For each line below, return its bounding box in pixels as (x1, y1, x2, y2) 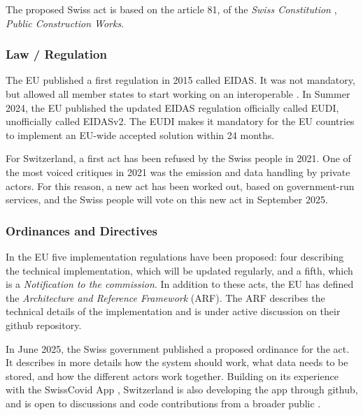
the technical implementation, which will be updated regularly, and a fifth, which (6, 263, 353, 277)
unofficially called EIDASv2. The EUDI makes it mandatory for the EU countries (6, 114, 355, 129)
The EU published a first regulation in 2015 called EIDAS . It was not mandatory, (6, 73, 355, 87)
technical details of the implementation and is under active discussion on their (6, 304, 341, 319)
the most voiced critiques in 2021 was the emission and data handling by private (6, 164, 350, 179)
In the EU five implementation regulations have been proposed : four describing (6, 249, 344, 263)
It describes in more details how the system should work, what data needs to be (6, 355, 348, 370)
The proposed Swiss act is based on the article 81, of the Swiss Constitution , (6, 2, 337, 16)
